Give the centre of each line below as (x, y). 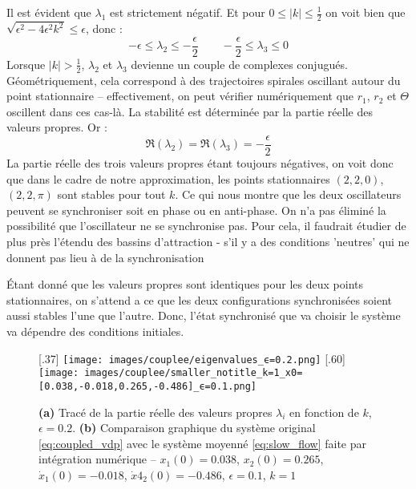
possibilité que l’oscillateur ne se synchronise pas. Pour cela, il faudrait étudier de (206, 226)
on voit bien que (366, 12)
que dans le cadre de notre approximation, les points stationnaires (168, 178)
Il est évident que (49, 12)
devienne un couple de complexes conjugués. (239, 64)
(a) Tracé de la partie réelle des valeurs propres (155, 412)
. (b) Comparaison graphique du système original (194, 428)
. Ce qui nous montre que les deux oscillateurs (288, 194)
